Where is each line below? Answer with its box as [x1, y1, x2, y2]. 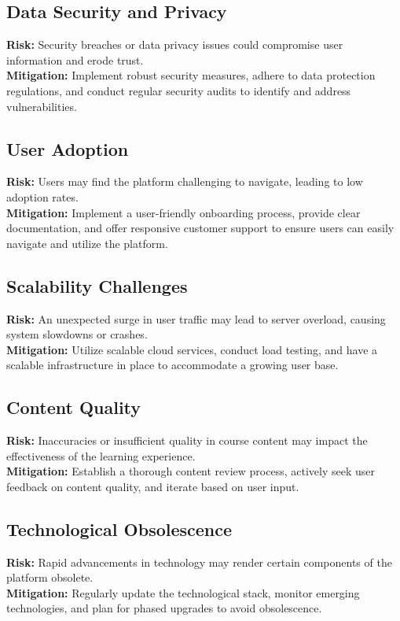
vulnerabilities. [6, 98, 77, 114]
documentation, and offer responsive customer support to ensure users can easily [6, 220, 394, 236]
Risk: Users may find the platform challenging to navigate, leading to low [6, 173, 363, 190]
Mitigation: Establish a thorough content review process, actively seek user [6, 463, 375, 479]
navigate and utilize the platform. [6, 235, 168, 251]
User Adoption [6, 136, 129, 161]
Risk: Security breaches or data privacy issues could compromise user [6, 36, 343, 53]
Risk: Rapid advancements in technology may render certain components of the [6, 553, 392, 570]
